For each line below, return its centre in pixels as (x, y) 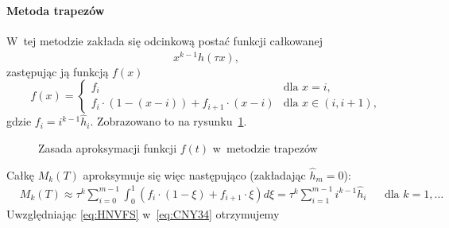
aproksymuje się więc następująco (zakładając (194, 174)
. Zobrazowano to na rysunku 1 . (168, 121)
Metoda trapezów (56, 10)
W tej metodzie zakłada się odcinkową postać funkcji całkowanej (165, 40)
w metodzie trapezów (265, 148)
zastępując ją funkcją (58, 71)
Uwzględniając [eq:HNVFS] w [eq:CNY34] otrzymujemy (143, 213)
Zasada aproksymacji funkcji (108, 148)
